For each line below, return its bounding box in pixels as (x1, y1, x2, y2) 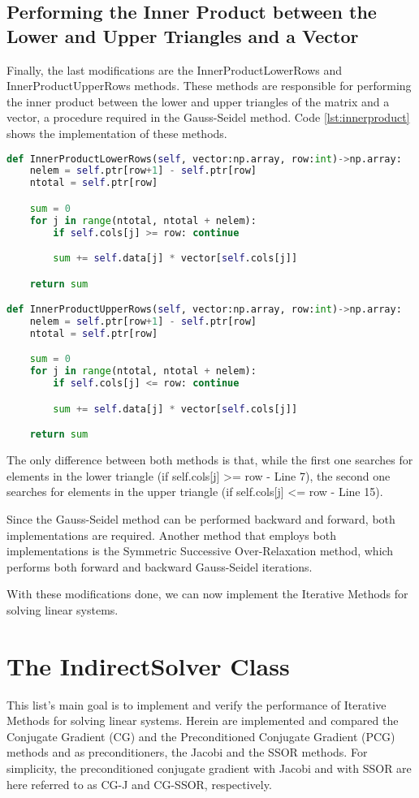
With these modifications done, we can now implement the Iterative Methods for (6, 585, 408, 602)
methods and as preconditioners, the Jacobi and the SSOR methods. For (6, 744, 368, 761)
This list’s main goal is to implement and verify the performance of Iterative (6, 696, 387, 713)
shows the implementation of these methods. (6, 124, 227, 141)
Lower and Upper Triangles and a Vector (6, 23, 359, 48)
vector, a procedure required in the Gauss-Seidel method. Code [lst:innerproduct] (6, 109, 410, 126)
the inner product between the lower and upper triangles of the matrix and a (6, 93, 390, 110)
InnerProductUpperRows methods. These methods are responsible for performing (6, 77, 412, 94)
